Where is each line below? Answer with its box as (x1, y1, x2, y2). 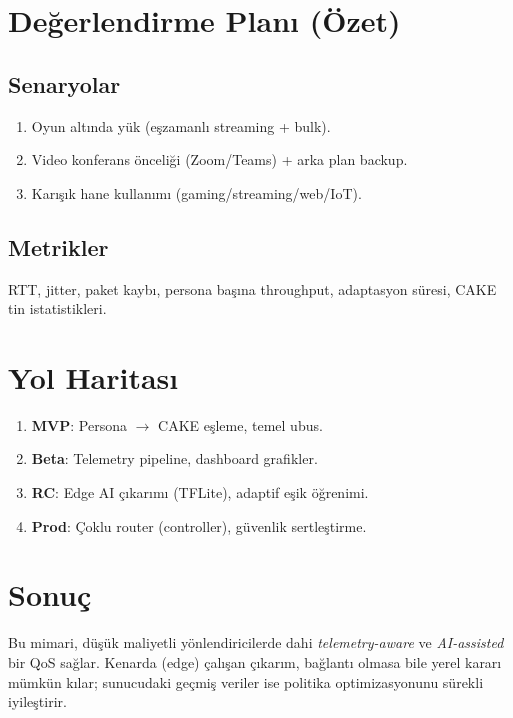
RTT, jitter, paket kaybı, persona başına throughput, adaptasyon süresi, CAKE (8, 278, 497, 299)
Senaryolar (8, 68, 121, 99)
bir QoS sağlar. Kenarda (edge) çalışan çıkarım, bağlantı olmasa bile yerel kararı (8, 651, 502, 672)
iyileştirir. (8, 691, 67, 712)
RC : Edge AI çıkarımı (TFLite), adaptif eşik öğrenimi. (31, 482, 369, 503)
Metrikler (8, 231, 109, 262)
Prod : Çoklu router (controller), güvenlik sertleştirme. (31, 515, 367, 536)
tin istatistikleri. (8, 298, 107, 319)
